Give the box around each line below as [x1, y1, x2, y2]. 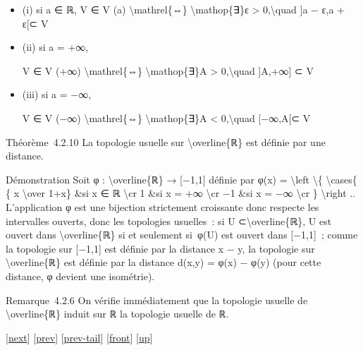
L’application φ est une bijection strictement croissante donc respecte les [6, 199, 319, 214]
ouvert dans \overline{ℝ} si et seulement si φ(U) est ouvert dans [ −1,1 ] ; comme [6, 227, 358, 242]
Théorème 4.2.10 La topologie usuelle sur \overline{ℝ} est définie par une [6, 134, 326, 149]
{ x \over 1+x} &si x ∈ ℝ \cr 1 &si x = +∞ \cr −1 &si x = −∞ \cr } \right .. [6, 186, 356, 200]
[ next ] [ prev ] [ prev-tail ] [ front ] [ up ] [6, 330, 153, 344]
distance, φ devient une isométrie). [6, 268, 155, 283]
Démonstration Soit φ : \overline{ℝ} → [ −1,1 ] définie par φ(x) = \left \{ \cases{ [6, 171, 357, 186]
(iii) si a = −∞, [22, 87, 92, 102]
